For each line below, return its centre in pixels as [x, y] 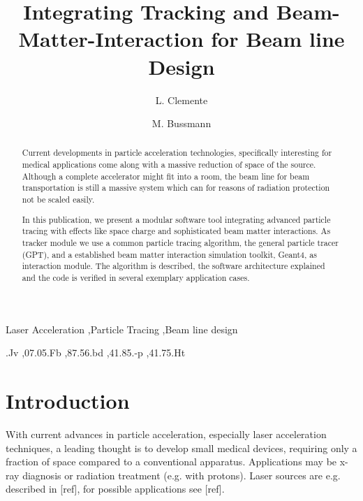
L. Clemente [181, 100]
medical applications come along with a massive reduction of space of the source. [169, 165]
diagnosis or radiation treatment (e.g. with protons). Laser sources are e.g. [181, 475]
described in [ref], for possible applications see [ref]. [115, 489]
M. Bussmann [181, 123]
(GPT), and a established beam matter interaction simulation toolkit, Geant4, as [169, 254]
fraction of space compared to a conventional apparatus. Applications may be [171, 462]
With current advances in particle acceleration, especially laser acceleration [166, 434]
